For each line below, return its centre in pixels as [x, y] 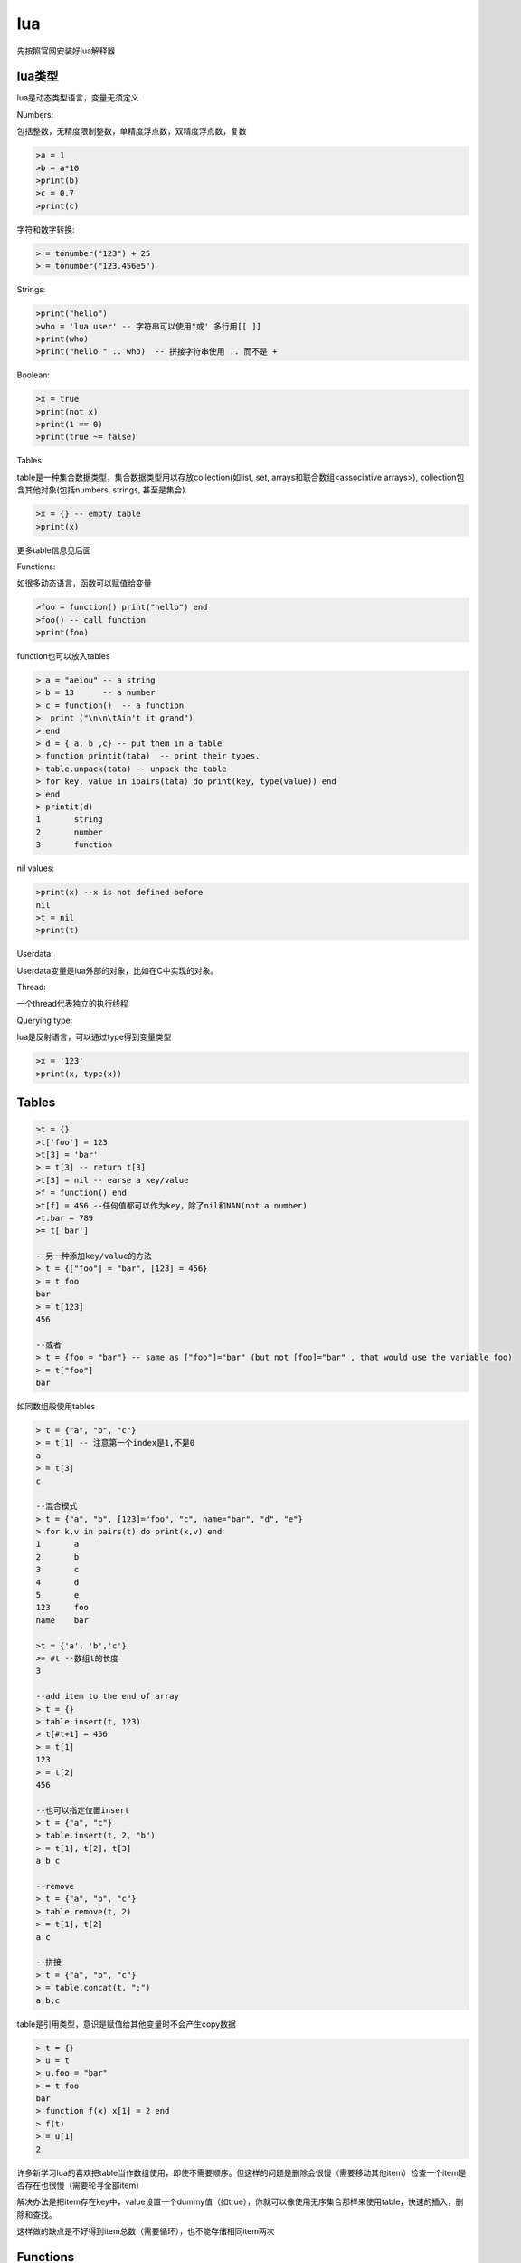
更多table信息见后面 [54, 550]
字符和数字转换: [46, 229]
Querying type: [45, 1020]
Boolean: [33, 375]
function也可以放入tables [63, 656]
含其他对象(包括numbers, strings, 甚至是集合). [102, 490]
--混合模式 [57, 1506]
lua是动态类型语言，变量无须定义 [78, 98]
